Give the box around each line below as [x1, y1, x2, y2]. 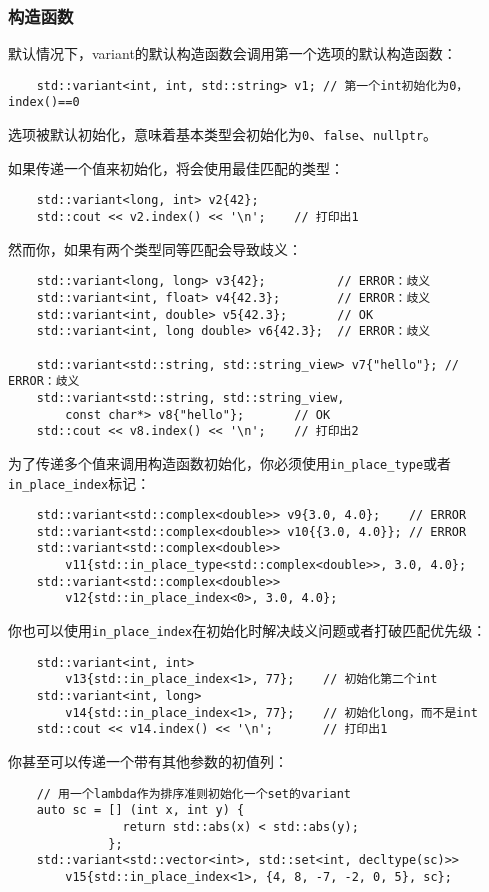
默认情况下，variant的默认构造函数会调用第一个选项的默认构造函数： [8, 43, 457, 64]
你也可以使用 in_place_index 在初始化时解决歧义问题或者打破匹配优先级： [8, 620, 487, 641]
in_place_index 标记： [8, 472, 151, 493]
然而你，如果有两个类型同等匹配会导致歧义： [8, 238, 302, 259]
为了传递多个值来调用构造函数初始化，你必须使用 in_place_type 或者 [8, 452, 452, 473]
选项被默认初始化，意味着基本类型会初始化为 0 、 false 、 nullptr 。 [8, 124, 438, 145]
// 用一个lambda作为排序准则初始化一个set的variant [36, 786, 352, 801]
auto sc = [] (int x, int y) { [36, 803, 245, 818]
